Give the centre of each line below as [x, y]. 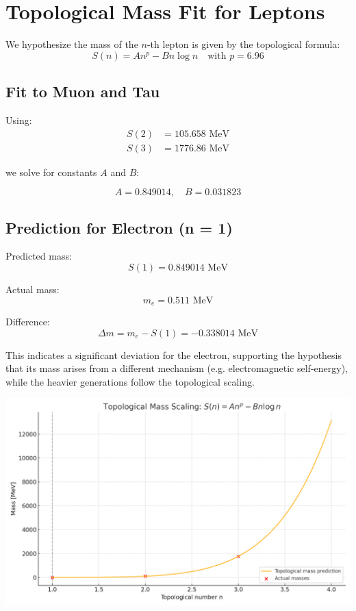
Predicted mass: [39, 256]
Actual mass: [33, 289]
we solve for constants [51, 172]
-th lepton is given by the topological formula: [243, 44]
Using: [19, 120]
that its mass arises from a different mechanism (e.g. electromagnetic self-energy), [177, 368]
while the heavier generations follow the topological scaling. [130, 381]
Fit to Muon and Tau [83, 91]
